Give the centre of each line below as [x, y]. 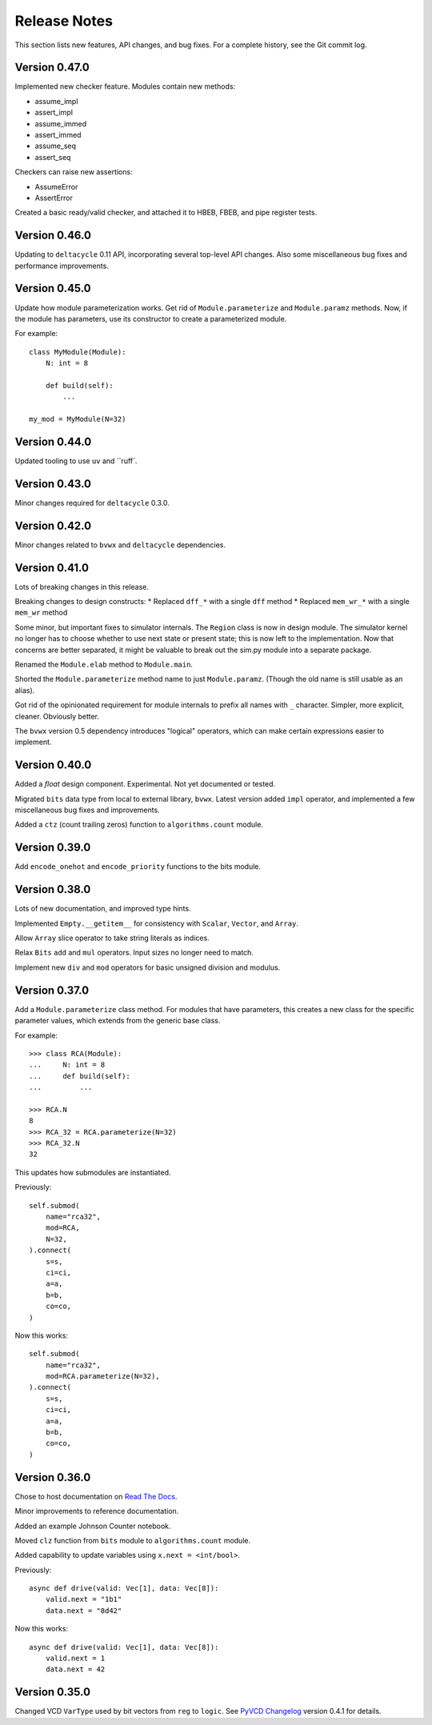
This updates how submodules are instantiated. [93, 1172]
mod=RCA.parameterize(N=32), [102, 1377]
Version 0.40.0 [53, 765]
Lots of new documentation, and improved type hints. [103, 909]
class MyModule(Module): [78, 352]
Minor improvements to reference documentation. [97, 1511]
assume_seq [55, 146]
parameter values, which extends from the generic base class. [118, 1021]
